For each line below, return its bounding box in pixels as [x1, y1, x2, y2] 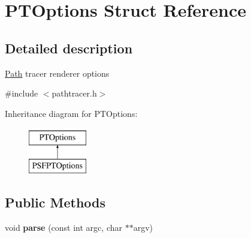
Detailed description [5, 38, 133, 57]
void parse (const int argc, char [5, 221, 122, 233]
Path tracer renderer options [5, 67, 110, 79]
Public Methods [5, 192, 106, 211]
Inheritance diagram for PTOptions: [5, 107, 138, 119]
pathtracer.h [52, 87, 97, 100]
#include [5, 87, 38, 100]
